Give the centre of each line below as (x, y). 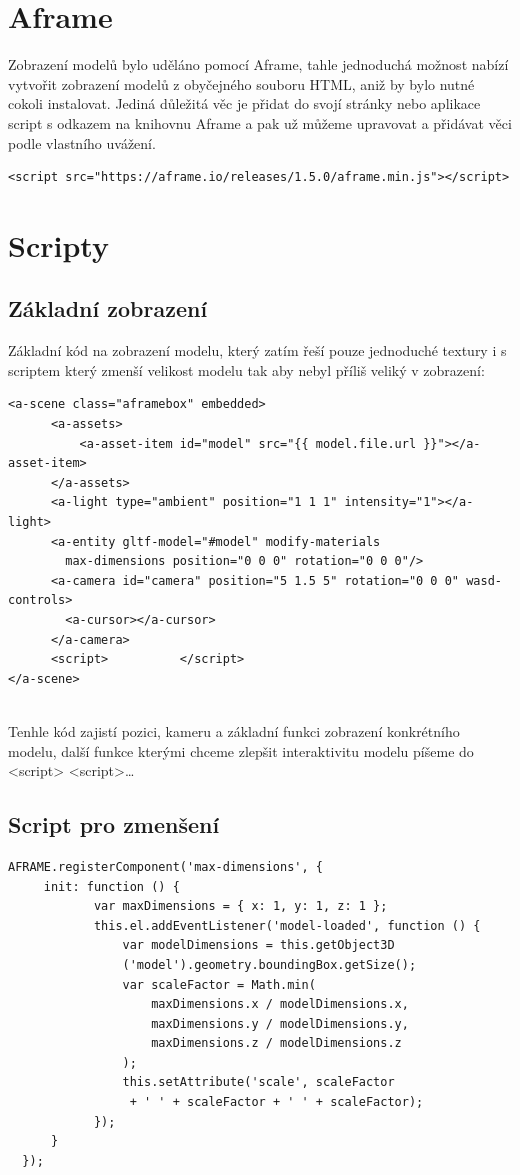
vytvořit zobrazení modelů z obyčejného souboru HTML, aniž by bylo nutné (241, 83)
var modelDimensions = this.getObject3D (258, 945)
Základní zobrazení (108, 308)
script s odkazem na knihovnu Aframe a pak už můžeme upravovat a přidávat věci (260, 122)
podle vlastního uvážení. (82, 142)
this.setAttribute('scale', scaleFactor (258, 1082)
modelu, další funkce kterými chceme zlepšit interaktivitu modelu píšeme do (241, 750)
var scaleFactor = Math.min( (219, 984)
